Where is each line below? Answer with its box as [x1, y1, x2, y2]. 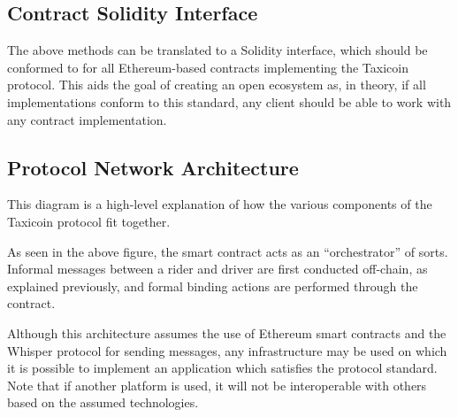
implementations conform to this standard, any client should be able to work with [7, 92, 452, 111]
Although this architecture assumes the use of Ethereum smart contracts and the [7, 323, 447, 342]
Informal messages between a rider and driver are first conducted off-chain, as [7, 259, 428, 278]
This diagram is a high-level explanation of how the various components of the [7, 195, 432, 213]
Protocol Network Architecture [7, 153, 299, 181]
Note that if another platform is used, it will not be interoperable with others [7, 375, 427, 394]
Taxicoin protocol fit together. [7, 212, 171, 230]
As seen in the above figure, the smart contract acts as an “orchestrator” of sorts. [7, 242, 448, 260]
